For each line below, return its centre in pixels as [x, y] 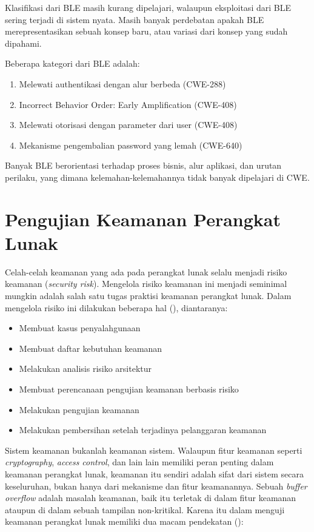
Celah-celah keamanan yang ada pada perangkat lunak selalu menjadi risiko [146, 271]
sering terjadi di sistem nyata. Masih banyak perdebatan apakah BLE [135, 19]
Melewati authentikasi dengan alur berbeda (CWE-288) [122, 83]
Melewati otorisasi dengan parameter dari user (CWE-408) [128, 125]
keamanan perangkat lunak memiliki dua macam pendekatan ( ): [124, 521]
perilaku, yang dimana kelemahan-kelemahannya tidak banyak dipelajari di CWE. [157, 177]
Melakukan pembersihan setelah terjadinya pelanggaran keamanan [143, 430]
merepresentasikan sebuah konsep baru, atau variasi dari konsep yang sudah [146, 31]
